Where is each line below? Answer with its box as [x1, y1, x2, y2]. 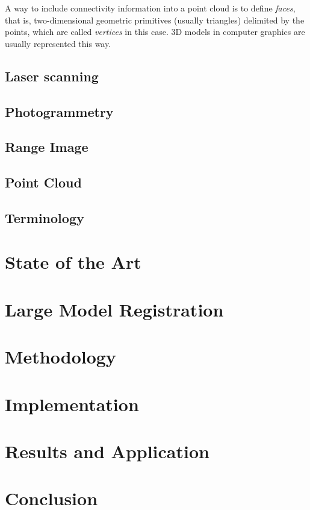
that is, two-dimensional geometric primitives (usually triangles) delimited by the [5, 13, 305, 26]
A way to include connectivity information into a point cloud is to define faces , [5, 2, 296, 14]
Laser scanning [5, 66, 99, 85]
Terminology [5, 208, 84, 227]
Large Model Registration [5, 297, 224, 321]
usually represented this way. [5, 37, 111, 49]
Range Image [5, 137, 88, 156]
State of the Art [5, 250, 141, 274]
